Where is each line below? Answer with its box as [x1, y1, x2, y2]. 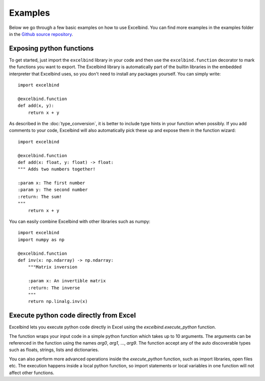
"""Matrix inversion [27, 264, 78, 270]
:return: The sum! [18, 194, 62, 199]
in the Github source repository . [9, 31, 73, 37]
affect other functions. [9, 370, 54, 376]
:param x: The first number [18, 180, 85, 186]
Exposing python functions [9, 44, 94, 53]
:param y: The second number [18, 187, 88, 192]
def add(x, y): [18, 103, 54, 109]
